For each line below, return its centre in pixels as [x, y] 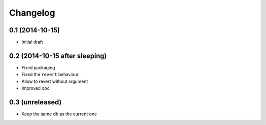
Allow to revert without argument [55, 81]
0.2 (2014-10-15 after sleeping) [58, 56]
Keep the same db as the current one [59, 114]
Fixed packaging [38, 67]
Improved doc [35, 88]
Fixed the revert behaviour [50, 75]
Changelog [32, 13]
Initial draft [32, 42]
